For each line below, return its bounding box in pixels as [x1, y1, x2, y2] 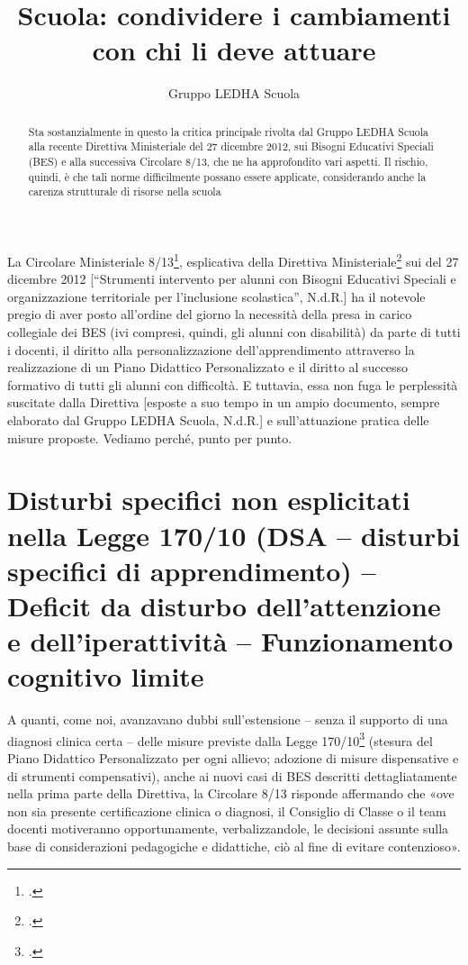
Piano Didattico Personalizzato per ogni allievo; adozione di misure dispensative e [7, 749, 459, 768]
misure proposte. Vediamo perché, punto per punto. [7, 428, 292, 447]
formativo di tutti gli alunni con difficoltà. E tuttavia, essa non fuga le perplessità [7, 375, 458, 394]
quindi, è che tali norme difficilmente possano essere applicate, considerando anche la [28, 168, 427, 184]
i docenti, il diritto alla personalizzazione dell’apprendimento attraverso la [7, 340, 415, 359]
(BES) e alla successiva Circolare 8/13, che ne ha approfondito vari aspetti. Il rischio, [28, 154, 428, 169]
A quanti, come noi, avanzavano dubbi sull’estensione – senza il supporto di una [7, 710, 448, 729]
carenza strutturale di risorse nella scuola [28, 184, 221, 199]
